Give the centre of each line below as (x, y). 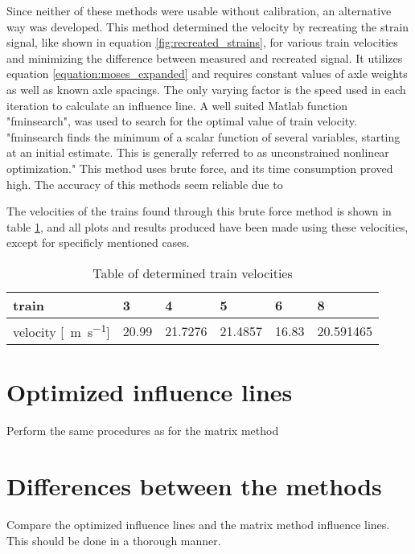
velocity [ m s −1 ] (62, 330)
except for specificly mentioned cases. (98, 242)
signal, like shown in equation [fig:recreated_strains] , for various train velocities (202, 42)
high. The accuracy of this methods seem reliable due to (145, 184)
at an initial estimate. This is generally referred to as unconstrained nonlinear (198, 152)
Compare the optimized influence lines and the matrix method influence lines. (198, 525)
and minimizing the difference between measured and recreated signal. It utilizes (205, 57)
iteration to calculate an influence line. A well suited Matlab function (177, 105)
